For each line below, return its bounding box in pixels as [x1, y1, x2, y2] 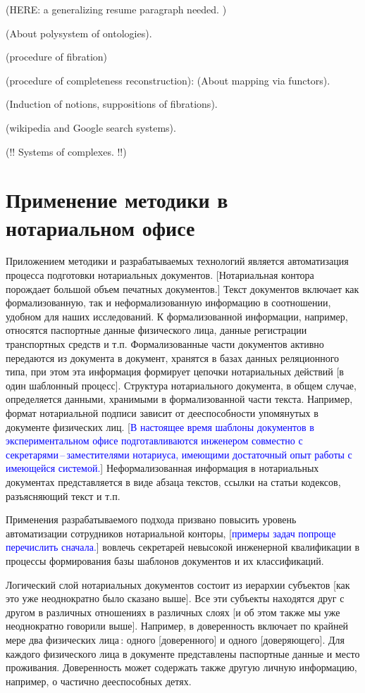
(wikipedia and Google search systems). [6, 120, 176, 135]
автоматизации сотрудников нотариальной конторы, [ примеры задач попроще [6, 525, 336, 540]
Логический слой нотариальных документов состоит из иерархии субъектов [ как [6, 577, 350, 592]
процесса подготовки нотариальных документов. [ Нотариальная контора [6, 268, 314, 282]
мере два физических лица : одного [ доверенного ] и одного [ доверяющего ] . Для [6, 632, 345, 647]
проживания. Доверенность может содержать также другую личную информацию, [6, 660, 357, 675]
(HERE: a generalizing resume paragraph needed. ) [6, 2, 227, 16]
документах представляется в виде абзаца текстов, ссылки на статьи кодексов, [6, 474, 341, 489]
